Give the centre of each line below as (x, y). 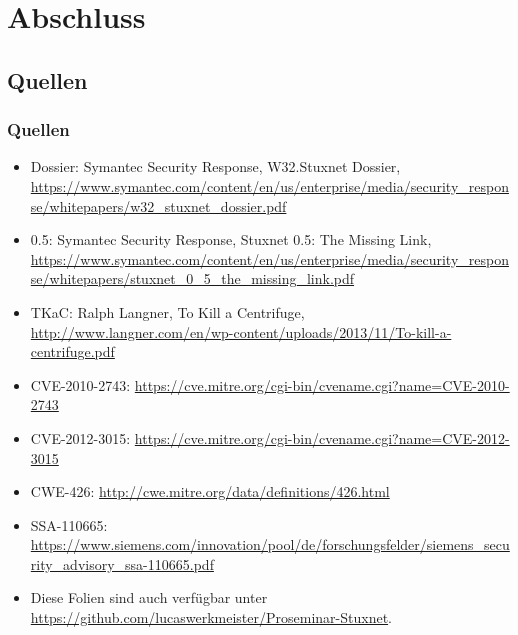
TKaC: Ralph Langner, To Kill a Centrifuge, (167, 311)
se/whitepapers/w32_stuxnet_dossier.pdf (158, 205)
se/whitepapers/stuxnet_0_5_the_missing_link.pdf (192, 278)
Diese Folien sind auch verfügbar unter (149, 597)
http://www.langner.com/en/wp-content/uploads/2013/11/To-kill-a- (241, 331)
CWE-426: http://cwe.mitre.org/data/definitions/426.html (210, 491)
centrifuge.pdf (72, 351)
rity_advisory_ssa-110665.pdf (122, 563)
